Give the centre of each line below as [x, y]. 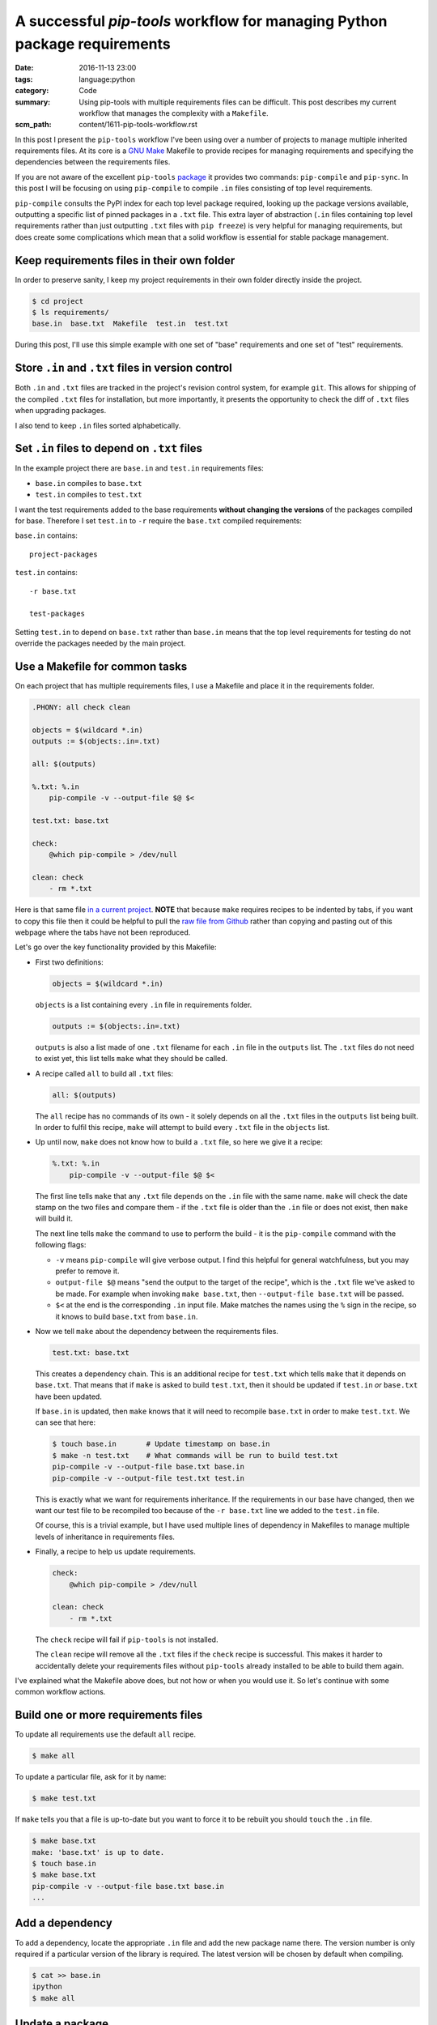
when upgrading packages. [61, 411]
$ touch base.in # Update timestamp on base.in [161, 1444]
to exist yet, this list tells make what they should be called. [132, 1059]
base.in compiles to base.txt [89, 483]
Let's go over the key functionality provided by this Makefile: [116, 947]
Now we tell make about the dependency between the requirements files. [157, 1331]
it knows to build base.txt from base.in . [127, 1316]
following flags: [61, 1245]
